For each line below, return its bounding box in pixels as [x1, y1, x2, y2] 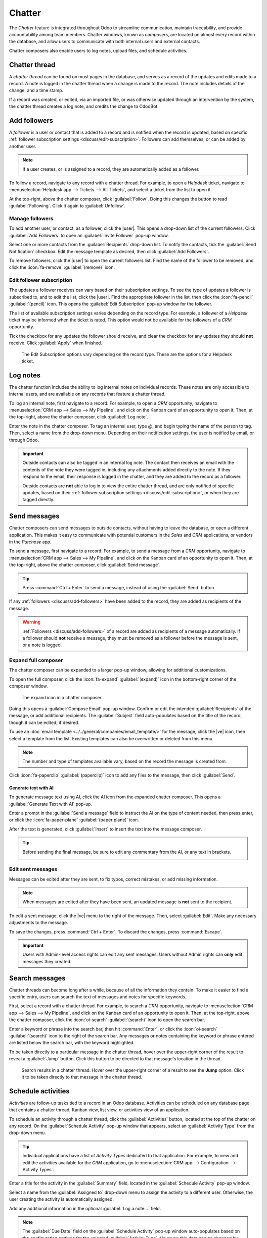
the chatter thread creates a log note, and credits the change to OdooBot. [9, 103, 159, 109]
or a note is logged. [22, 642, 62, 648]
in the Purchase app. [9, 539, 52, 545]
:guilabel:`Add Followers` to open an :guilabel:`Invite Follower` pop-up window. [9, 232, 169, 238]
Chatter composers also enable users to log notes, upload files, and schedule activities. [9, 48, 188, 53]
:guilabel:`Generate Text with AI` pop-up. [9, 801, 92, 807]
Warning [22, 619, 41, 625]
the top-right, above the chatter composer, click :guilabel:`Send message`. [9, 562, 161, 568]
